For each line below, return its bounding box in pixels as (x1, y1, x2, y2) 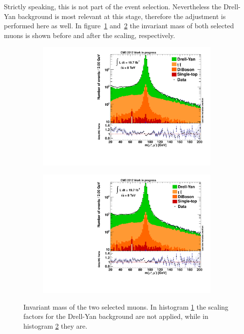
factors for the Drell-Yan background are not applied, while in (23, 311, 208, 321)
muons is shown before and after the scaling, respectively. (4, 30, 175, 40)
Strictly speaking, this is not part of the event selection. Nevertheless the (4, 1, 222, 11)
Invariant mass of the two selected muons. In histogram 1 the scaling (23, 301, 228, 312)
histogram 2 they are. (23, 320, 88, 331)
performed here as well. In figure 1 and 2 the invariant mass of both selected (4, 20, 234, 31)
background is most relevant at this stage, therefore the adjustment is (18, 11, 226, 21)
